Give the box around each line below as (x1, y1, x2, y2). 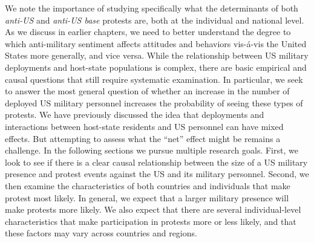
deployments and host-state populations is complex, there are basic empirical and (5, 60, 307, 73)
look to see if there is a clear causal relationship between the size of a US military (5, 155, 308, 168)
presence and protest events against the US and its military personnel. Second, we (5, 167, 309, 180)
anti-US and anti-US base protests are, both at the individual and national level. (5, 13, 304, 26)
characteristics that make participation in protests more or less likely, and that (5, 215, 296, 227)
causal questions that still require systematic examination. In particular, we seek (5, 73, 303, 85)
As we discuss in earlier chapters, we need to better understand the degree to (5, 25, 291, 38)
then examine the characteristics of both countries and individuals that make (5, 179, 290, 192)
